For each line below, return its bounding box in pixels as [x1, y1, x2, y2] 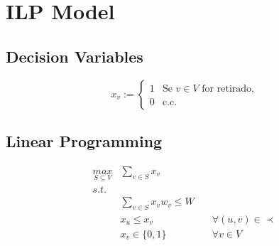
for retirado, [202, 83, 254, 94]
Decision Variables [6, 45, 143, 67]
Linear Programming [6, 129, 163, 151]
